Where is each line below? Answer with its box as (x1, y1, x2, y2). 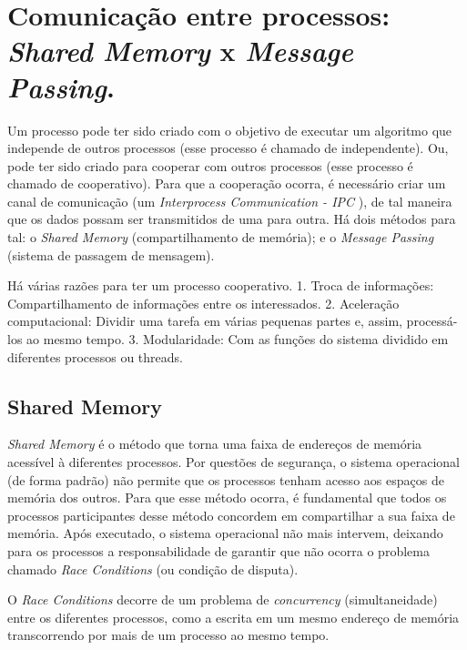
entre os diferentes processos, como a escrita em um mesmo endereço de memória (7, 607, 460, 626)
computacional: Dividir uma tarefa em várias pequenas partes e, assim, (7, 311, 402, 330)
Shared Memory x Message (7, 32, 353, 70)
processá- (406, 311, 458, 330)
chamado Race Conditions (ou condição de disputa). (7, 559, 299, 578)
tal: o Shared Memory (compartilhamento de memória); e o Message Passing (7, 228, 434, 247)
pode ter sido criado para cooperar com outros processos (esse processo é (7, 156, 413, 175)
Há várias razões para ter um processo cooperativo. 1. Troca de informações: (7, 276, 434, 295)
